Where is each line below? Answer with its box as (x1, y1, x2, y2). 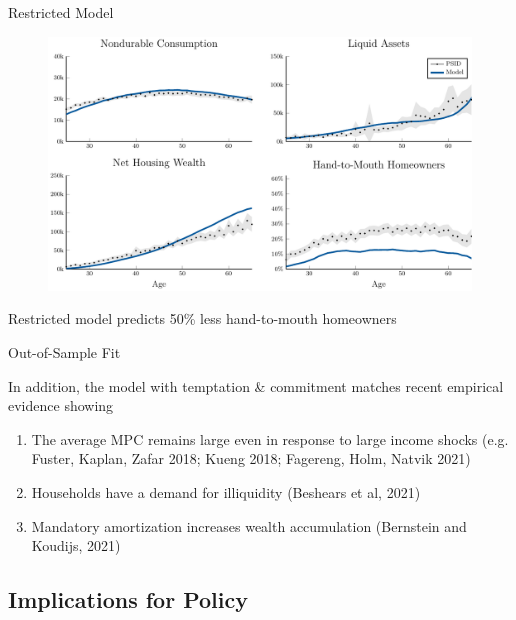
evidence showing (8, 395, 114, 416)
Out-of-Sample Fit (8, 342, 121, 363)
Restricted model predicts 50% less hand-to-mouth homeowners (8, 308, 397, 329)
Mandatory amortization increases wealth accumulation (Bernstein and (31, 515, 467, 536)
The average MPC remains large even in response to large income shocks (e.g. (31, 428, 509, 449)
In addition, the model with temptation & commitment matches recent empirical (8, 375, 504, 396)
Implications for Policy (8, 584, 248, 615)
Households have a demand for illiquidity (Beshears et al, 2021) (31, 481, 421, 502)
